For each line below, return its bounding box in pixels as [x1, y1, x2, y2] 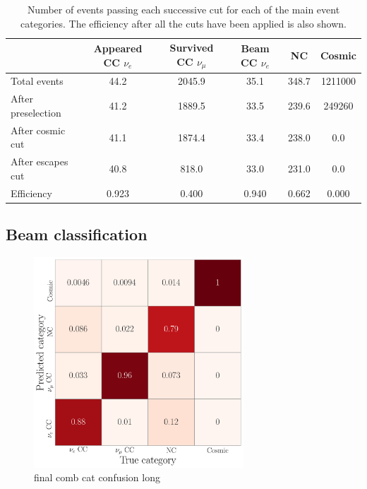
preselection [11, 105, 61, 119]
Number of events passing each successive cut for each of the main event [27, 2, 340, 16]
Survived [169, 40, 214, 55]
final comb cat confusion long [34, 470, 160, 485]
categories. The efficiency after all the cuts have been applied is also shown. [20, 16, 347, 30]
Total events [11, 73, 64, 88]
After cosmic [11, 122, 66, 137]
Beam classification [6, 223, 148, 245]
